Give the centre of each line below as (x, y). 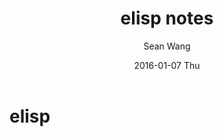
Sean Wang (167, 46)
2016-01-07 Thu (167, 65)
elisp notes (167, 18)
